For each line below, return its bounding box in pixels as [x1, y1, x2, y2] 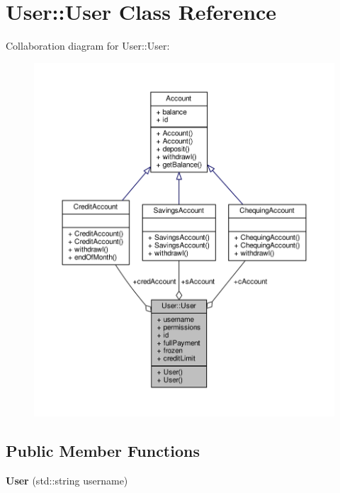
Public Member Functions [6, 440, 200, 462]
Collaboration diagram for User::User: [6, 38, 170, 53]
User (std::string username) [6, 472, 128, 487]
